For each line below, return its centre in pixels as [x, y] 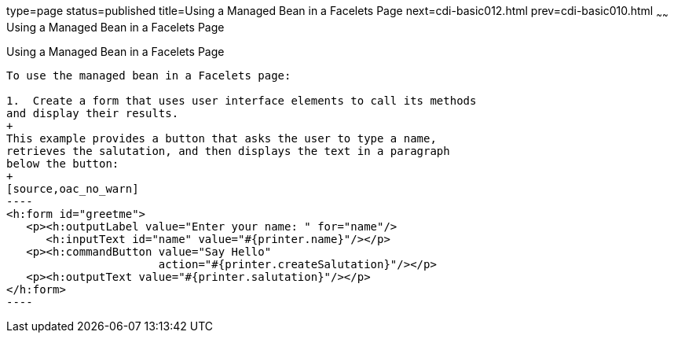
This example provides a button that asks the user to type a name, [222, 138]
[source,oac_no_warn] [73, 188]
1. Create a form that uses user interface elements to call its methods [242, 100]
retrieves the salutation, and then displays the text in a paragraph [228, 151]
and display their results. [93, 113]
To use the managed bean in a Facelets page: [149, 75]
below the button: [63, 163]
